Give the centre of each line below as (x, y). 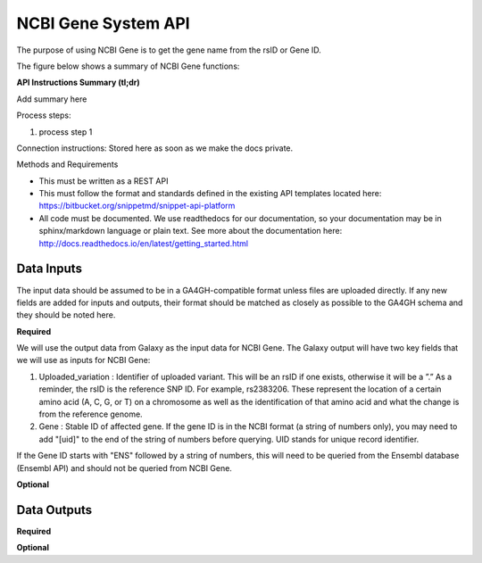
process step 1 (66, 132)
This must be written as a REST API (104, 181)
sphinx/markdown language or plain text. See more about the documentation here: (191, 231)
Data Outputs (54, 510)
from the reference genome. (91, 414)
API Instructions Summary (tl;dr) (78, 83)
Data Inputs (49, 269)
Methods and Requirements (67, 164)
